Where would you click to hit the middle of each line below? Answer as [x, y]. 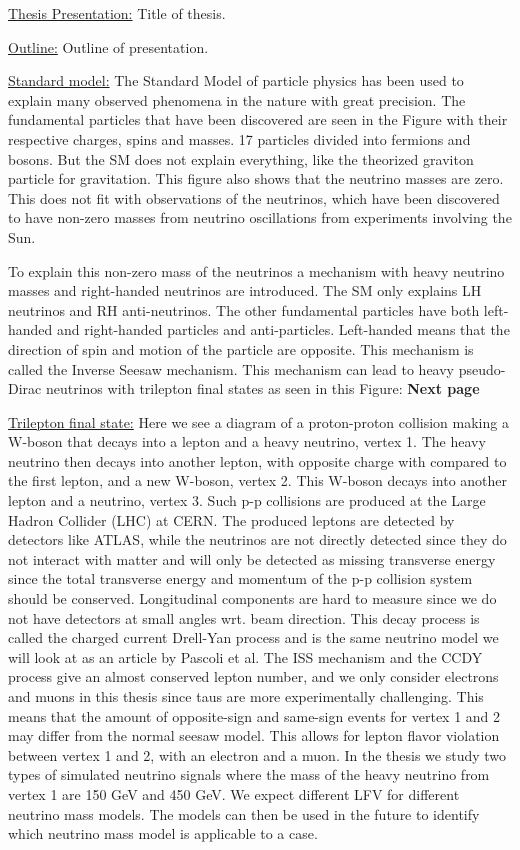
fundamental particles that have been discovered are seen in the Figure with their [258, 119]
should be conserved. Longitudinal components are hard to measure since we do [252, 598]
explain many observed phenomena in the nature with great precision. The [237, 99]
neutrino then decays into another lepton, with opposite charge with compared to [257, 460]
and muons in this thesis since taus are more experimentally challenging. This [246, 696]
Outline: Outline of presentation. [108, 46]
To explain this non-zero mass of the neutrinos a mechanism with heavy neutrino [256, 270]
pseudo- [482, 368]
